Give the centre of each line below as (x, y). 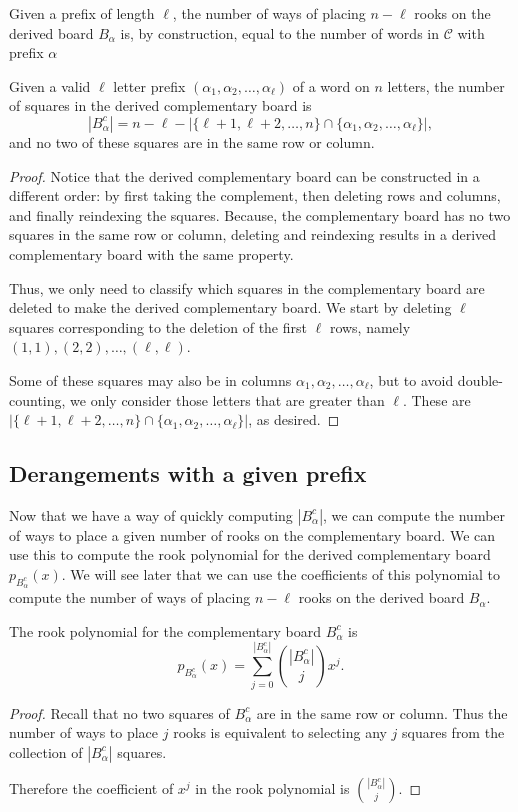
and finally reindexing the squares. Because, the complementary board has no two (260, 214)
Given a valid (50, 85)
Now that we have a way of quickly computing (151, 514)
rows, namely (370, 326)
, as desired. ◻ (294, 419)
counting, (37, 399)
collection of (46, 751)
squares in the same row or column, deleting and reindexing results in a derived (253, 234)
